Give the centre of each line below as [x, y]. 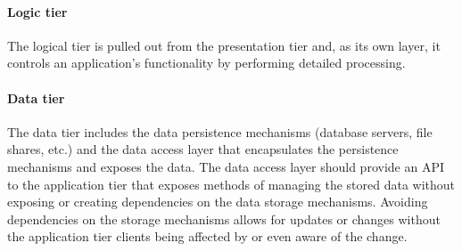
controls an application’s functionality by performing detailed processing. [206, 63]
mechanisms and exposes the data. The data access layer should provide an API [226, 166]
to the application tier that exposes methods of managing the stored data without [231, 184]
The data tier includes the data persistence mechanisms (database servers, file [220, 131]
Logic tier [37, 11]
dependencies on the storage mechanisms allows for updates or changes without [224, 219]
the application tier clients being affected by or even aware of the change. [207, 236]
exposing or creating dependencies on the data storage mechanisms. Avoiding [218, 202]
